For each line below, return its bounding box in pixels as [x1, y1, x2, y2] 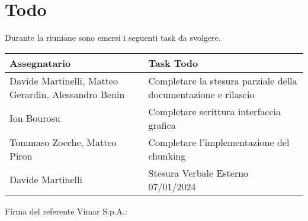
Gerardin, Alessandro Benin [9, 87, 125, 101]
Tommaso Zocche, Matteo [9, 135, 117, 149]
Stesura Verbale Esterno [148, 165, 249, 180]
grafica [148, 118, 176, 132]
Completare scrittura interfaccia [148, 104, 281, 118]
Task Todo [148, 56, 198, 70]
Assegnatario [9, 56, 71, 70]
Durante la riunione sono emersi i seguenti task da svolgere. [5, 31, 221, 44]
